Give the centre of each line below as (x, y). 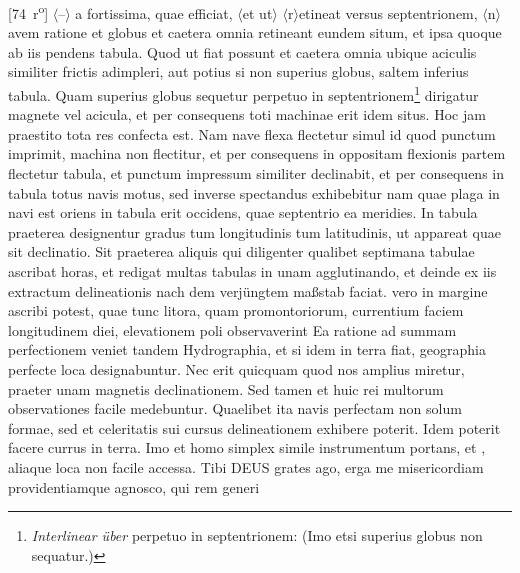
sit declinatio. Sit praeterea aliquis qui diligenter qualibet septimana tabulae (241, 251)
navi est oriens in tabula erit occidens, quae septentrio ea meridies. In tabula (243, 212)
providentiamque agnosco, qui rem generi (134, 486)
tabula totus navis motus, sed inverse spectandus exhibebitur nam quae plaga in (254, 192)
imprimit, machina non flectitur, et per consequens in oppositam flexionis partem (257, 153)
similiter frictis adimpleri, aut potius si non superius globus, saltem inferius (238, 71)
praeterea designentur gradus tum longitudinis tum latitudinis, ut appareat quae (254, 231)
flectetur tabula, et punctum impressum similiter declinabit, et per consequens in (256, 173)
